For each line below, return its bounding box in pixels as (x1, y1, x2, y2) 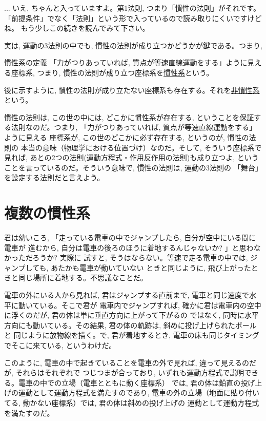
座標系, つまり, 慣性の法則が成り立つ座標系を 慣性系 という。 (11, 67, 214, 78)
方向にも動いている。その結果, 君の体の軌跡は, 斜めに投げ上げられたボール (4, 319, 257, 330)
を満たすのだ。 (4, 407, 54, 418)
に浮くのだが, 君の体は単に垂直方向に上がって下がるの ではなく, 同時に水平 (4, 310, 259, 320)
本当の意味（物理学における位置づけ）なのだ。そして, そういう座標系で (21, 142, 262, 152)
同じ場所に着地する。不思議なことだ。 (18, 272, 148, 283)
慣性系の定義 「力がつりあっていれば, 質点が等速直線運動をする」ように (4, 57, 248, 68)
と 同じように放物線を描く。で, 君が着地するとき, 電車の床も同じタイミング (4, 330, 259, 340)
